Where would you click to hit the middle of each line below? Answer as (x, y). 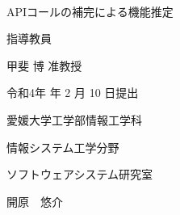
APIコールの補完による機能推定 (90, 11)
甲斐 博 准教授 (44, 65)
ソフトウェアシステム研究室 (80, 174)
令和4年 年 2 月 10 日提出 (73, 93)
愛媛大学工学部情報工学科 (74, 119)
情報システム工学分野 (63, 147)
